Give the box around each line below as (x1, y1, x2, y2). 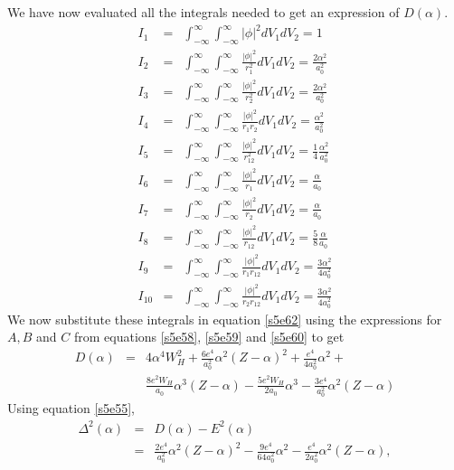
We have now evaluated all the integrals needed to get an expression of (7, 3, 400, 21)
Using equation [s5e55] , (7, 399, 135, 418)
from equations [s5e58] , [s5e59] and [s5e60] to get (73, 327, 345, 346)
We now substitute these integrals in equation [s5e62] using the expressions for (7, 309, 442, 328)
